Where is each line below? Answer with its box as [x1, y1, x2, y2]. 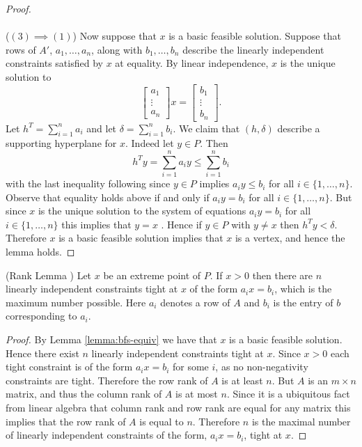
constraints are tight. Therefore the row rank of [6, 372, 208, 387]
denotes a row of [160, 295, 230, 309]
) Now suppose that [72, 29, 157, 43]
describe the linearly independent [182, 42, 324, 56]
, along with [91, 42, 143, 56]
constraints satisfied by [6, 56, 103, 70]
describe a [277, 120, 320, 135]
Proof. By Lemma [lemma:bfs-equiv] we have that [6, 332, 217, 347]
